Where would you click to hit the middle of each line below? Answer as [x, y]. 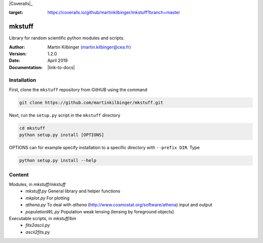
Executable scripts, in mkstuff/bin [43, 218]
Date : [15, 60]
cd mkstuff [32, 128]
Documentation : [26, 67]
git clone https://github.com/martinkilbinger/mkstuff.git [91, 103]
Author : [17, 47]
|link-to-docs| [61, 67]
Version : [18, 54]
